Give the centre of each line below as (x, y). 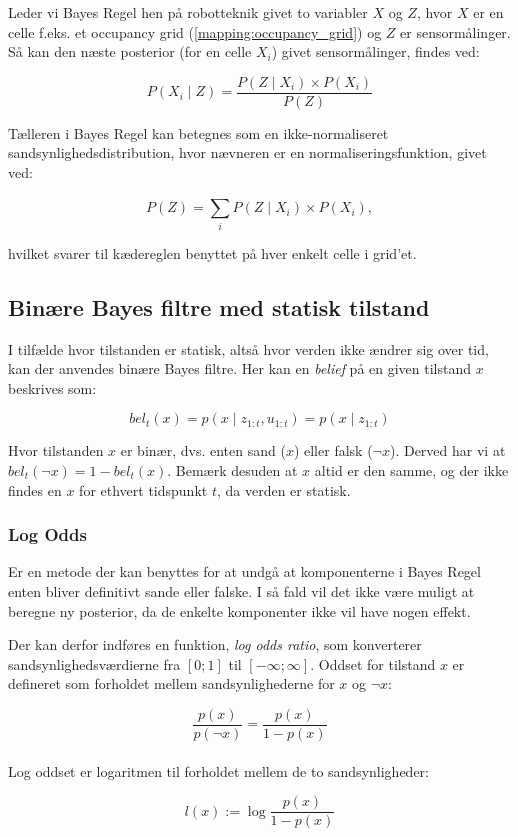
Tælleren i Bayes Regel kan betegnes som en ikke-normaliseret (198, 132)
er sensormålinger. (455, 31)
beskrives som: (52, 387)
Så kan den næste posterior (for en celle (130, 51)
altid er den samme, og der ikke (411, 469)
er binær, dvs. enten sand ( (203, 450)
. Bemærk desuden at (232, 469)
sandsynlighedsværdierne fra (94, 663)
